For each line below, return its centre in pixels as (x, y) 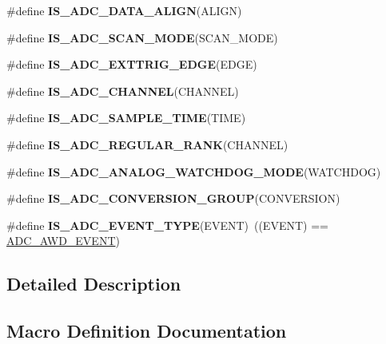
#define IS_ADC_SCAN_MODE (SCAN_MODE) (142, 37)
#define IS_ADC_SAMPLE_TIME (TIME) (126, 118)
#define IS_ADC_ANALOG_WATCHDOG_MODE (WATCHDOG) (194, 171)
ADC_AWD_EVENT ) (63, 241)
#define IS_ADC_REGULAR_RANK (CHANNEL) (147, 144)
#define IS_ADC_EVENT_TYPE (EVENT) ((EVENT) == (167, 225)
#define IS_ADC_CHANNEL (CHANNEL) (123, 91)
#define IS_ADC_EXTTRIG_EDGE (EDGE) (132, 64)
